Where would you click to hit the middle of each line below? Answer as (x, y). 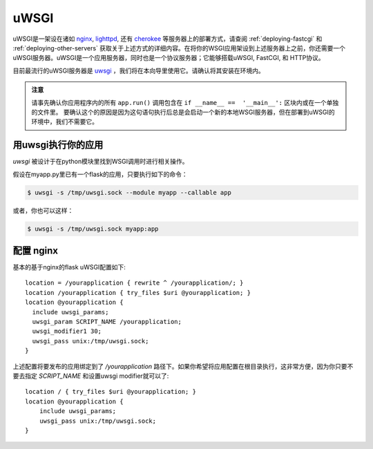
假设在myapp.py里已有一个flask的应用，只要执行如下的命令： (100, 174)
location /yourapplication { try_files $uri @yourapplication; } (138, 293)
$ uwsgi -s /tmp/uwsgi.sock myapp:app (93, 229)
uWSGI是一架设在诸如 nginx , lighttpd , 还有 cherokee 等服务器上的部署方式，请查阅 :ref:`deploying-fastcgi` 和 (168, 39)
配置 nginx (36, 250)
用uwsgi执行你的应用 (58, 145)
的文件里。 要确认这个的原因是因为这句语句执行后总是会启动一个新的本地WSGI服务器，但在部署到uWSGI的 (183, 112)
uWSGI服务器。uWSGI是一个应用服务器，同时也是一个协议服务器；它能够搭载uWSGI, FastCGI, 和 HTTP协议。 (169, 58)
